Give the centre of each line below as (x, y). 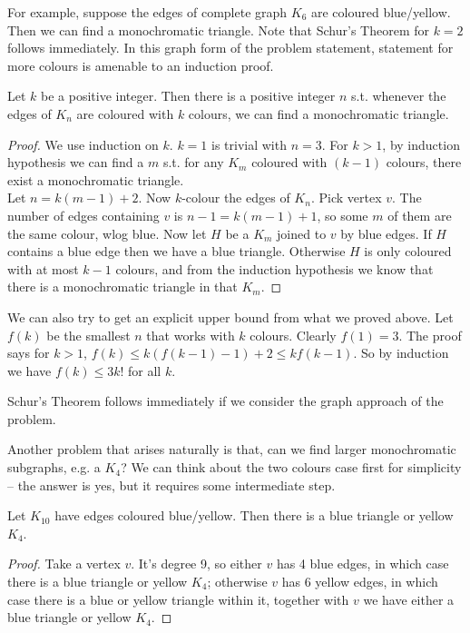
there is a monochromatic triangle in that (122, 287)
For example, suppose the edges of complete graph (147, 12)
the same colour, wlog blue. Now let (107, 233)
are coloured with (125, 113)
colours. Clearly (293, 335)
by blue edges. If (386, 233)
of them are (420, 215)
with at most (43, 268)
